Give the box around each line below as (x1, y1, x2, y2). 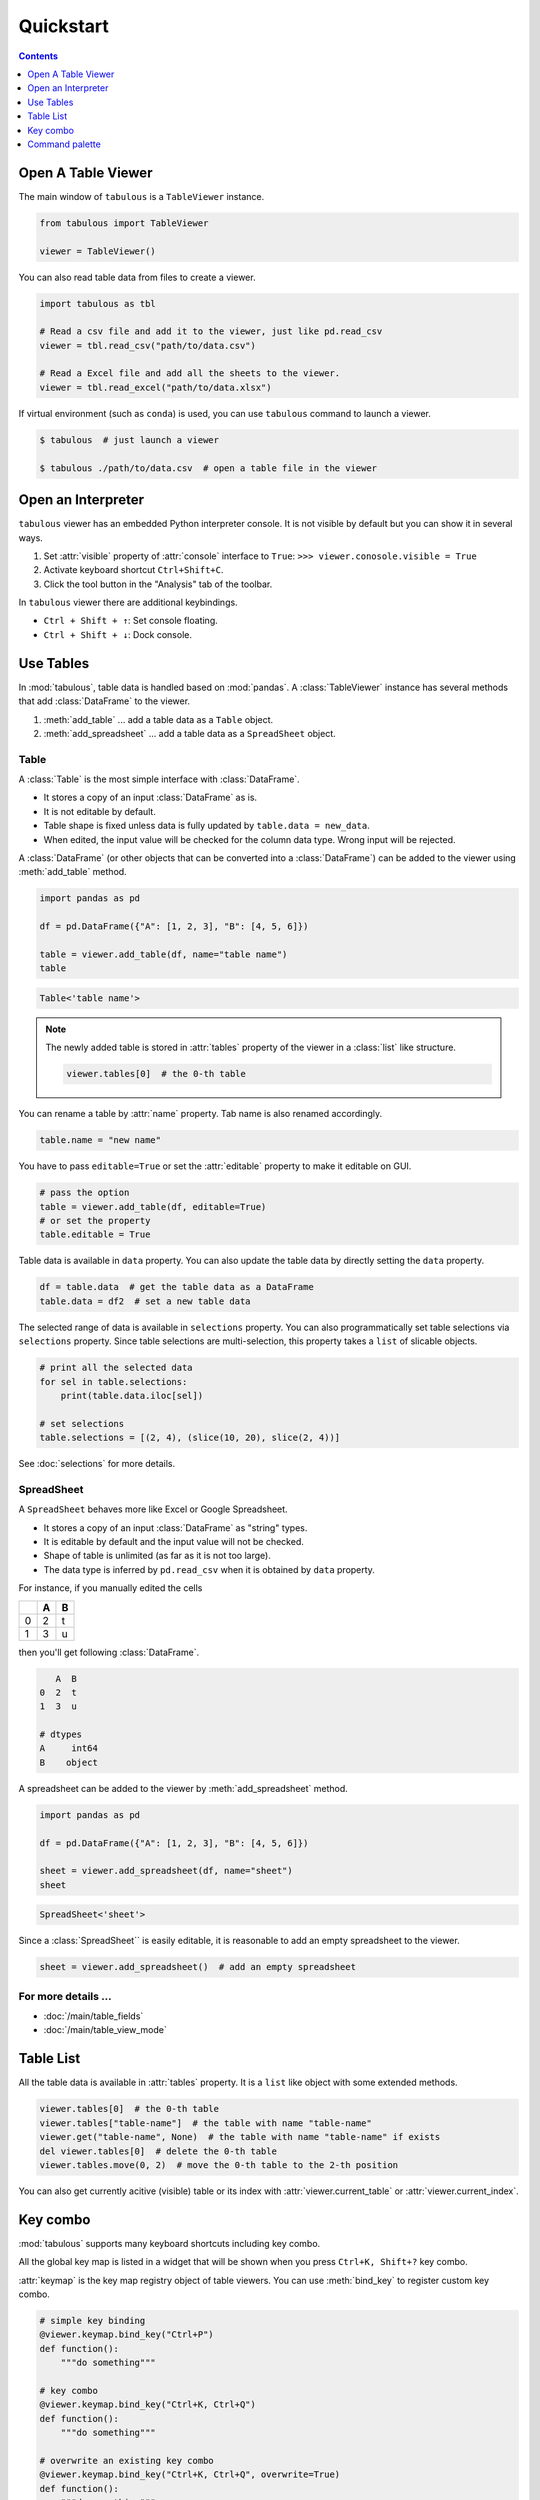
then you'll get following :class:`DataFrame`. (18, 1646, 200, 1658)
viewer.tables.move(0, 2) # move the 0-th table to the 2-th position (39, 2159, 399, 2170)
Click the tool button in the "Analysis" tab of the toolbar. (43, 578, 273, 590)
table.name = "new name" (39, 1135, 162, 1146)
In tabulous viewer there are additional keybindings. (18, 596, 239, 609)
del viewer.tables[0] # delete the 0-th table (39, 2145, 277, 2157)
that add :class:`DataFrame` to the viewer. (18, 695, 190, 707)
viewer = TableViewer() (39, 245, 157, 257)
